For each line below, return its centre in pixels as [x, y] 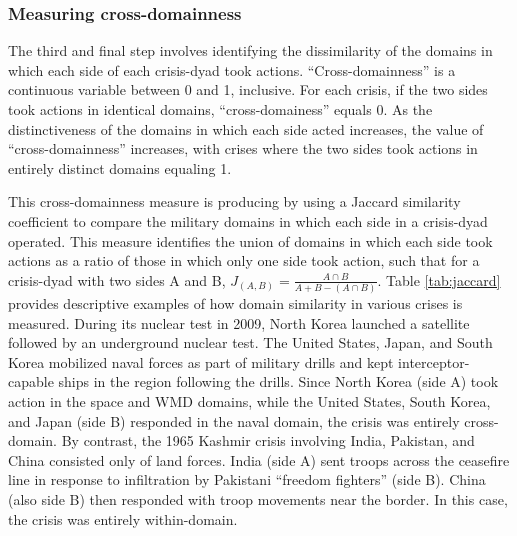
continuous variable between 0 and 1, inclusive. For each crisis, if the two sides [248, 89]
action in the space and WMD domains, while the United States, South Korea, [249, 401]
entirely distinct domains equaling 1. [120, 167]
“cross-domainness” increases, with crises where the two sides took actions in [243, 148]
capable [31, 381]
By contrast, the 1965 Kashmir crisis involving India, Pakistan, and [268, 440]
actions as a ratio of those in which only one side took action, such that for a [244, 260]
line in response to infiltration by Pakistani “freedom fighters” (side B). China [247, 479]
